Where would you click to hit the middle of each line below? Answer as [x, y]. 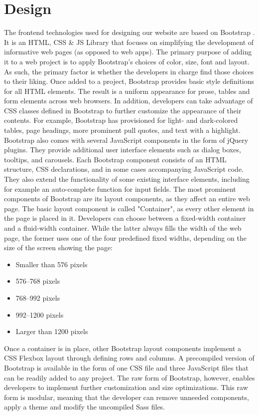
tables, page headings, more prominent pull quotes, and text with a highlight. [122, 130]
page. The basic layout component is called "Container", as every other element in [129, 208]
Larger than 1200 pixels [52, 331]
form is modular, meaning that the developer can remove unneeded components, [127, 397]
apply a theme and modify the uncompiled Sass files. [85, 407]
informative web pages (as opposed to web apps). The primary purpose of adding [128, 52]
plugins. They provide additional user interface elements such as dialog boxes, [123, 150]
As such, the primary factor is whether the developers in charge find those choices [129, 71]
